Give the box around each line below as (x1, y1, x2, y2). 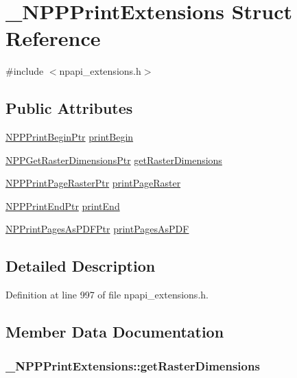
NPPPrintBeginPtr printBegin (5, 130, 134, 144)
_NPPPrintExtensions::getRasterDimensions (5, 357, 260, 374)
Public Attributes (5, 97, 133, 119)
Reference (5, 24, 101, 52)
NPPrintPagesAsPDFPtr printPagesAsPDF (5, 222, 189, 236)
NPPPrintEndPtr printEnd (5, 198, 120, 213)
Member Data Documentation (5, 321, 224, 342)
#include (5, 64, 44, 78)
